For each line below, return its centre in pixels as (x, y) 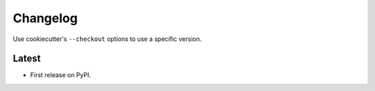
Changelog (45, 18)
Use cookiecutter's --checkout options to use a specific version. (107, 39)
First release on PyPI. (61, 75)
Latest (27, 59)
